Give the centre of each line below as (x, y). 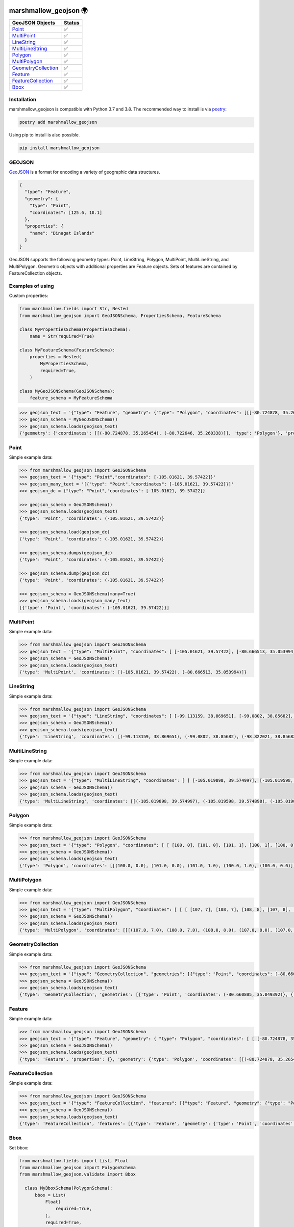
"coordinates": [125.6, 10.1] (66, 213)
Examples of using (32, 286)
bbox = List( (50, 1195)
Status (72, 23)
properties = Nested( (56, 357)
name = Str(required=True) (62, 336)
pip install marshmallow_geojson (60, 148)
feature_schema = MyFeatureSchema (71, 398)
